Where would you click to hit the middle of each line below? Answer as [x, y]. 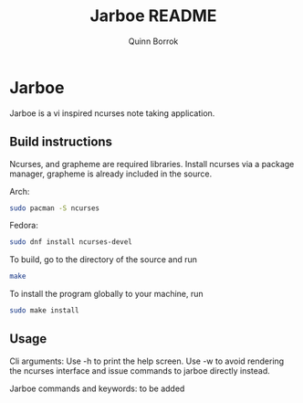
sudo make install [44, 311]
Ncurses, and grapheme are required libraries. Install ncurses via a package [152, 164]
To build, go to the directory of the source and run [104, 260]
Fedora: [24, 226]
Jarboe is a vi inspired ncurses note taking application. [112, 113]
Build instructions [61, 142]
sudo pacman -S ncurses [55, 208]
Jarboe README [153, 16]
